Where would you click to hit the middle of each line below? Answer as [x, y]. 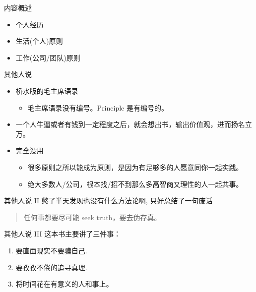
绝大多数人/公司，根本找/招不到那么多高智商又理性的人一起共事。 [135, 184]
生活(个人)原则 [39, 41]
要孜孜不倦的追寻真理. [51, 267]
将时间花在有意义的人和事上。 [64, 284]
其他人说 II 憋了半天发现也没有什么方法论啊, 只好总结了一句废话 [108, 201]
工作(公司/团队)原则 [48, 57]
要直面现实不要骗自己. [51, 250]
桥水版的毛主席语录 [47, 90]
